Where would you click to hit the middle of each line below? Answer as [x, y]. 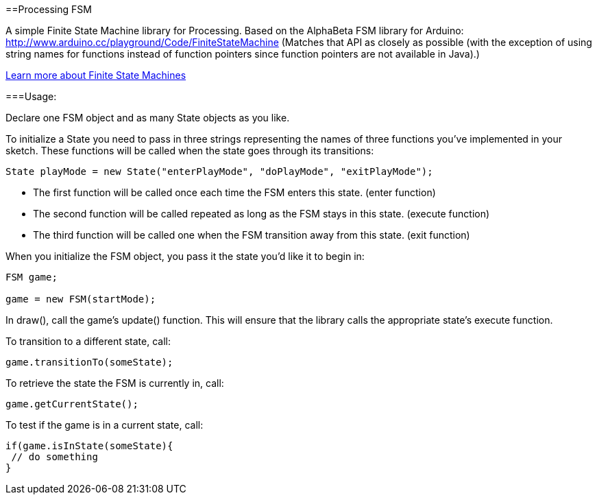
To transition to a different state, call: [88, 341]
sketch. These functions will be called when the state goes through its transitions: [190, 151]
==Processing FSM [49, 9]
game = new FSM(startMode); [81, 299]
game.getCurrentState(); [72, 404]
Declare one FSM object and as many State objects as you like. [148, 118]
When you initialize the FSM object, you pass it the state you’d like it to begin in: [185, 256]
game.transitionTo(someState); [89, 362]
